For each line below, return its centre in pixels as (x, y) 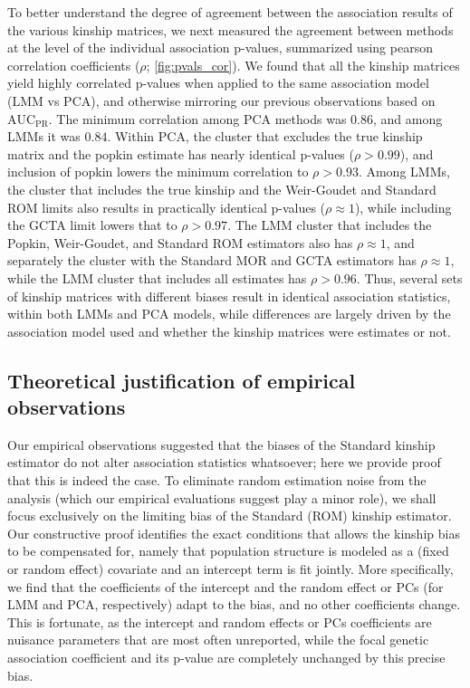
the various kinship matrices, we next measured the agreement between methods (230, 29)
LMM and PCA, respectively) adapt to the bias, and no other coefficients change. (234, 604)
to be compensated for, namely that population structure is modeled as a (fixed (228, 551)
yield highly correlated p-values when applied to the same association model (218, 83)
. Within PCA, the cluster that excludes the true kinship (265, 136)
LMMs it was (44, 136)
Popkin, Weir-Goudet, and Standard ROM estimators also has (180, 242)
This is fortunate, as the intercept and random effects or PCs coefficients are (220, 621)
